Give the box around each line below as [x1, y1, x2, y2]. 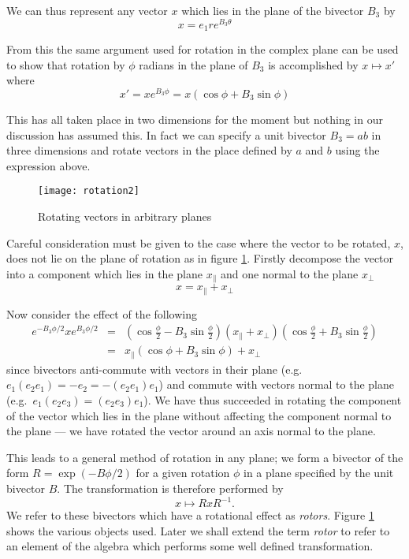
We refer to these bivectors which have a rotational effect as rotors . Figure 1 [6, 507, 374, 524]
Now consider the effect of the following [6, 305, 197, 322]
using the [335, 142, 380, 158]
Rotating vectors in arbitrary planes [38, 208, 212, 225]
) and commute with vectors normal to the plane [158, 376, 395, 393]
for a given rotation [136, 464, 230, 481]
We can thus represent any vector [6, 2, 168, 18]
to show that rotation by [6, 56, 125, 73]
